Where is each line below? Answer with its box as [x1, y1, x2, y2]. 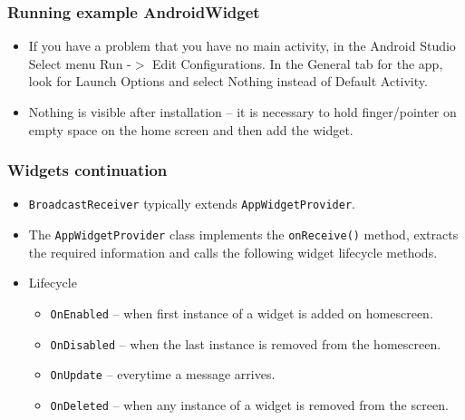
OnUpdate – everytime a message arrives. [50, 365, 276, 384]
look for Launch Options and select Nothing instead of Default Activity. [28, 72, 428, 91]
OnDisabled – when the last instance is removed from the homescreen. [50, 334, 441, 353]
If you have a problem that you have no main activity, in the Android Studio [28, 36, 456, 55]
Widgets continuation [7, 159, 168, 181]
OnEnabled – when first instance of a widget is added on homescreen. [50, 303, 433, 322]
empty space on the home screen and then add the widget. [28, 120, 354, 139]
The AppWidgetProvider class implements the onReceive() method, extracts [28, 225, 459, 244]
